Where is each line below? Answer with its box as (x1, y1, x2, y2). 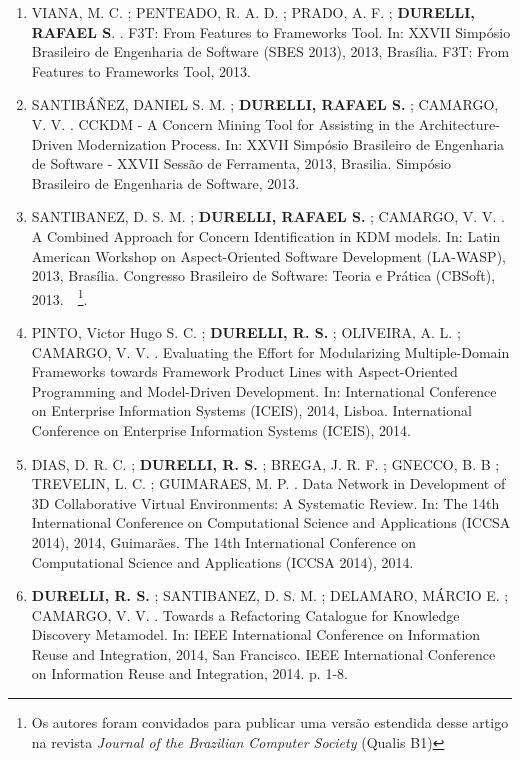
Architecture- (418, 113, 500, 134)
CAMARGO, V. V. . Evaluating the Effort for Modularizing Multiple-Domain (31, 341, 510, 362)
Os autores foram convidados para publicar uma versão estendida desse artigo (31, 712, 509, 733)
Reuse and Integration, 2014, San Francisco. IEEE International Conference (31, 643, 496, 664)
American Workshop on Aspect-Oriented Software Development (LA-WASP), (31, 245, 506, 266)
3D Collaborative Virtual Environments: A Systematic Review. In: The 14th (31, 492, 500, 513)
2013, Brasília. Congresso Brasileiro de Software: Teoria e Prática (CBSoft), (31, 265, 496, 286)
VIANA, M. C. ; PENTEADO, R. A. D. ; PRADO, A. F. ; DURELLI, (31, 2, 475, 22)
